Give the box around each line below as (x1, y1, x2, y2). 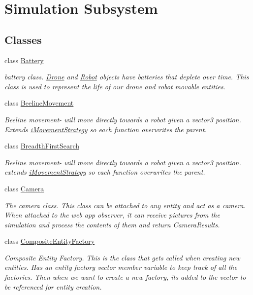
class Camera (4, 183, 44, 193)
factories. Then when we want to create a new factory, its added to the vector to (4, 272, 246, 282)
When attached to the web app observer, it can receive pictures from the (4, 210, 220, 220)
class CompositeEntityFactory (4, 236, 95, 246)
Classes (4, 32, 42, 47)
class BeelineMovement (4, 98, 74, 108)
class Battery (4, 55, 44, 65)
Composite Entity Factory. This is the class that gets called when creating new (4, 252, 240, 262)
